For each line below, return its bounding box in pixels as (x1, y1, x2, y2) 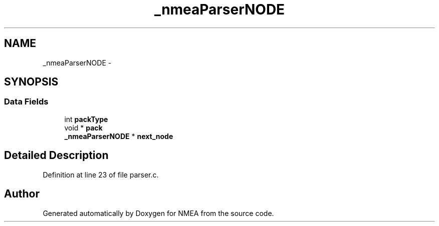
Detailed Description (4, 149, 109, 162)
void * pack (64, 123, 103, 132)
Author (4, 187, 40, 200)
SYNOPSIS (4, 75, 59, 88)
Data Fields (4, 96, 49, 107)
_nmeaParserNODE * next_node (64, 131, 173, 140)
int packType (64, 114, 108, 123)
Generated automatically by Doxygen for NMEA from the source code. (43, 208, 274, 217)
